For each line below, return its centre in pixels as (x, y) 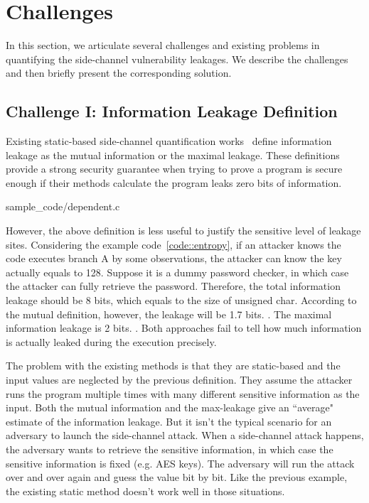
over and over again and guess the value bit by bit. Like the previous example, (177, 477)
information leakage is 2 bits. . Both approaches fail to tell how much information (184, 328)
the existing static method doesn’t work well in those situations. (145, 491)
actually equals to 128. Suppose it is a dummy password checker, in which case (177, 272)
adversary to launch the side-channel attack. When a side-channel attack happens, (185, 435)
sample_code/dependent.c (63, 206)
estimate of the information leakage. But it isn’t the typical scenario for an (169, 421)
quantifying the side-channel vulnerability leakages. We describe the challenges (177, 59)
